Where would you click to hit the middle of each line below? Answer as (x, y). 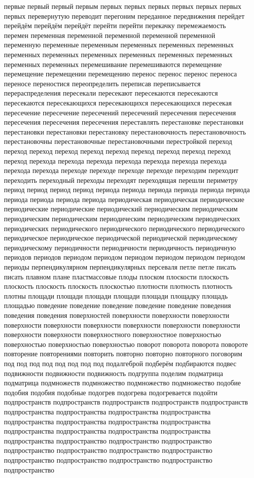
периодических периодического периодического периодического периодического (125, 228)
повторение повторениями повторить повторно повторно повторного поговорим (123, 354)
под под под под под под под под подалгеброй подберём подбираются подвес (120, 363)
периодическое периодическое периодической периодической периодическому (121, 238)
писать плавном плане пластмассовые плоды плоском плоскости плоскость (116, 276)
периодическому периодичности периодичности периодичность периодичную (120, 247)
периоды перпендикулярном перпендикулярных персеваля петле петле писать (120, 267)
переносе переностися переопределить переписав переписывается (102, 83)
